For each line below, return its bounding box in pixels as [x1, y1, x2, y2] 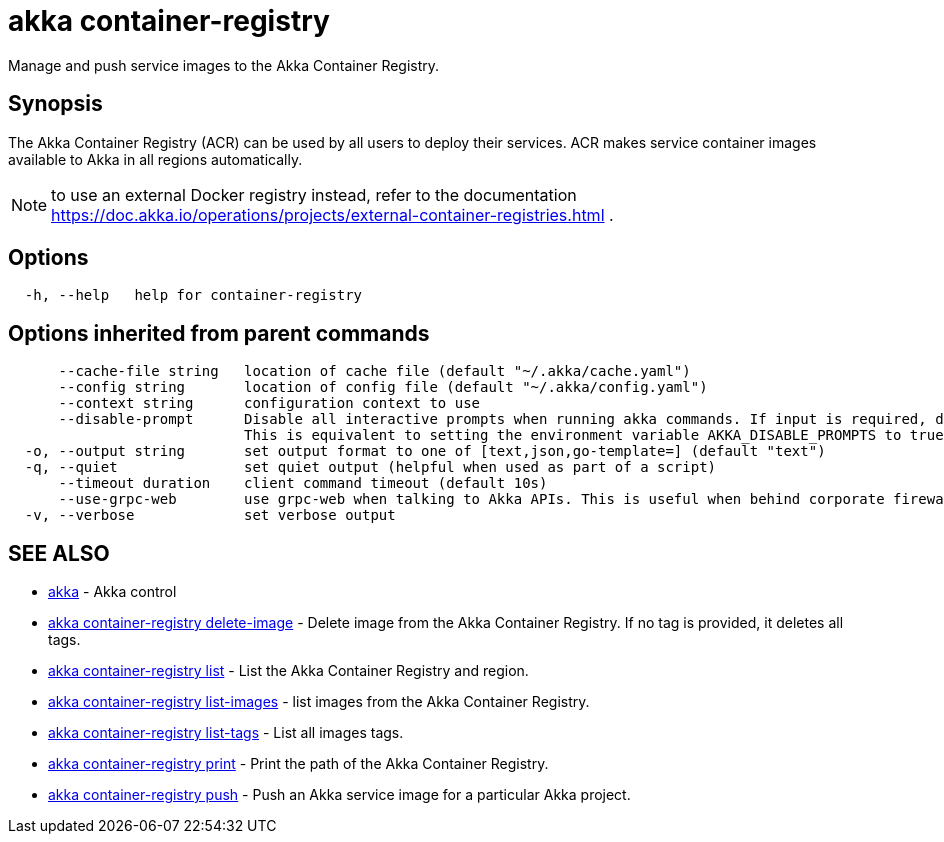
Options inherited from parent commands [8, 320, 430, 346]
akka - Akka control [48, 583, 177, 601]
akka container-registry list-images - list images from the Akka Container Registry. [48, 693, 590, 711]
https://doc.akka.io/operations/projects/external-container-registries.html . [51, 204, 614, 225]
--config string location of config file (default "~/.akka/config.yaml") [58, 379, 708, 396]
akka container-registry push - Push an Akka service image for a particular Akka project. [48, 786, 631, 804]
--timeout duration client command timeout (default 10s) [58, 475, 548, 492]
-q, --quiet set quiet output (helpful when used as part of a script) [24, 459, 717, 476]
